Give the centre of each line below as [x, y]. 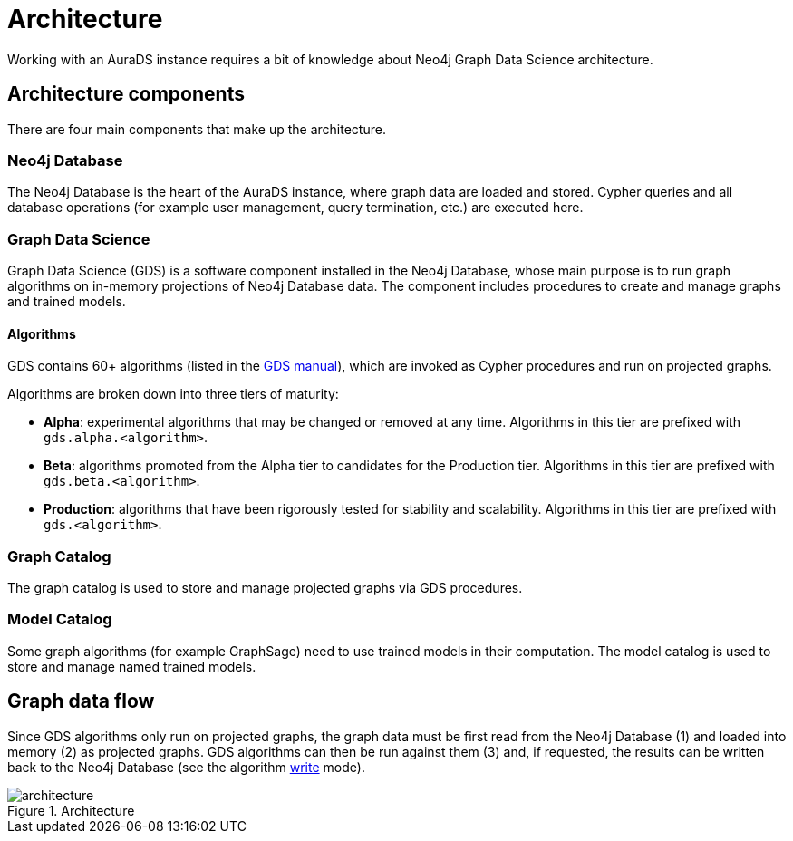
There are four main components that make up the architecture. [197, 129]
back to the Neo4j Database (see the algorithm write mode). [186, 767]
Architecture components [126, 94]
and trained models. [67, 302]
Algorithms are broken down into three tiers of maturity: [173, 394]
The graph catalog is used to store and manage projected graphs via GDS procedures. [265, 588]
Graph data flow [81, 701]
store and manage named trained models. [132, 666]
